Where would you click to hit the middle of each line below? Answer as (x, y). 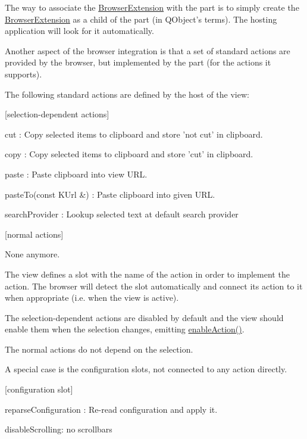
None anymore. (32, 254)
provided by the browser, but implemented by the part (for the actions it (138, 62)
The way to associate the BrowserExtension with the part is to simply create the (152, 7)
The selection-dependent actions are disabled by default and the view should (144, 317)
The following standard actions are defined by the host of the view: (127, 94)
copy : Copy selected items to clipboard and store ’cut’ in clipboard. (129, 154)
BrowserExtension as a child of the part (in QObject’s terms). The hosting (141, 19)
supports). (24, 74)
